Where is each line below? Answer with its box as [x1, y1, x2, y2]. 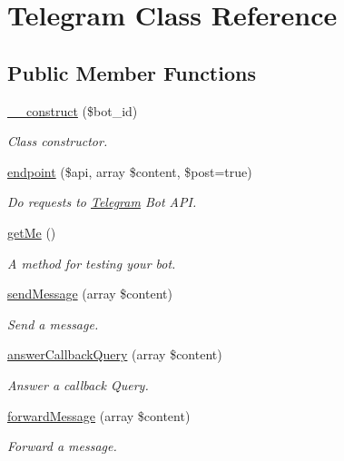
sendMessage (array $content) [7, 284, 172, 303]
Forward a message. [7, 436, 117, 456]
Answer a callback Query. [7, 375, 149, 394]
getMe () [7, 222, 56, 241]
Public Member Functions [7, 58, 256, 86]
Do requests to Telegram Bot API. [7, 192, 197, 211]
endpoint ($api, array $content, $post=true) [7, 162, 252, 181]
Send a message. [7, 314, 99, 333]
